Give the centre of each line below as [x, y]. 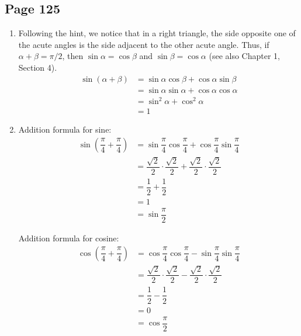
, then [73, 56]
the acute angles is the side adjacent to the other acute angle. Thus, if [144, 44]
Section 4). [38, 67]
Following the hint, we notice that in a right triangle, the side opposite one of [157, 33]
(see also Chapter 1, [244, 56]
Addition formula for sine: [65, 129]
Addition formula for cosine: [69, 238]
